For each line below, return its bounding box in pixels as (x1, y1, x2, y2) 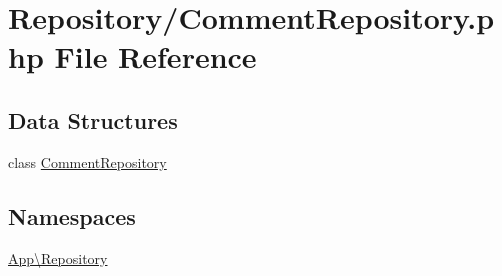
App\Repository (8, 247, 108, 268)
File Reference (54, 36, 257, 77)
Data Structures (8, 104, 178, 135)
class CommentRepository (8, 151, 167, 172)
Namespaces (8, 200, 136, 231)
